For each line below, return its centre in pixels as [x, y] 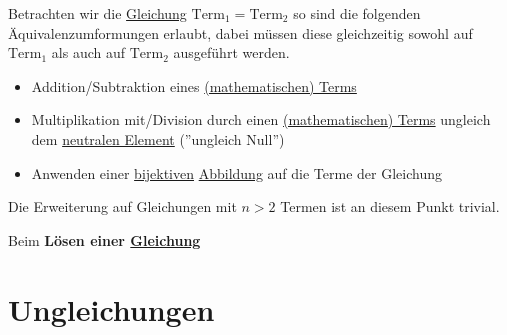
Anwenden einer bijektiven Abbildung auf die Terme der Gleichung [236, 172]
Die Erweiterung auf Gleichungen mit [122, 206]
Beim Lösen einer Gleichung [104, 239]
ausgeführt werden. [231, 52]
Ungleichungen [111, 308]
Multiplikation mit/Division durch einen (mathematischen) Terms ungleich [261, 119]
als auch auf [88, 52]
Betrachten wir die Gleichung [97, 13]
